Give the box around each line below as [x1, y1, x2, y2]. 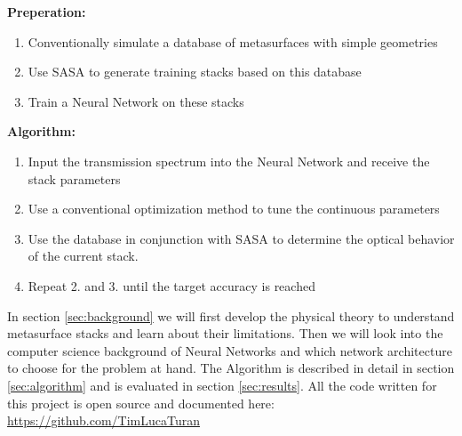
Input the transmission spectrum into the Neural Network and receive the [28, 151, 430, 170]
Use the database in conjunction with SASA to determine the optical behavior [28, 229, 455, 247]
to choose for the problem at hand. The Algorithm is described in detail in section [7, 359, 455, 377]
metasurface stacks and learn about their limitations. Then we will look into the [7, 324, 443, 343]
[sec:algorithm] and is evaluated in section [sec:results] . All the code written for [7, 375, 437, 394]
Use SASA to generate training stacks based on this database [28, 62, 362, 81]
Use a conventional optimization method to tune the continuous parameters [28, 199, 440, 218]
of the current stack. [28, 246, 139, 265]
